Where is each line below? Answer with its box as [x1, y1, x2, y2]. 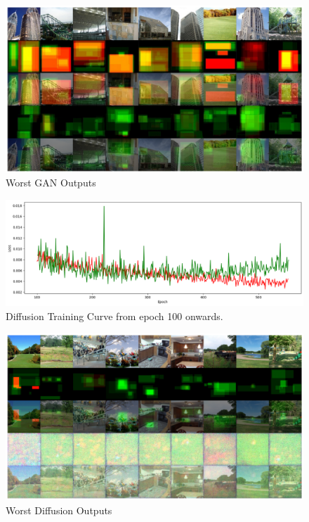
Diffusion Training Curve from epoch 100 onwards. [6, 309, 223, 323]
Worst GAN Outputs [6, 175, 96, 190]
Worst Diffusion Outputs [6, 502, 112, 517]
